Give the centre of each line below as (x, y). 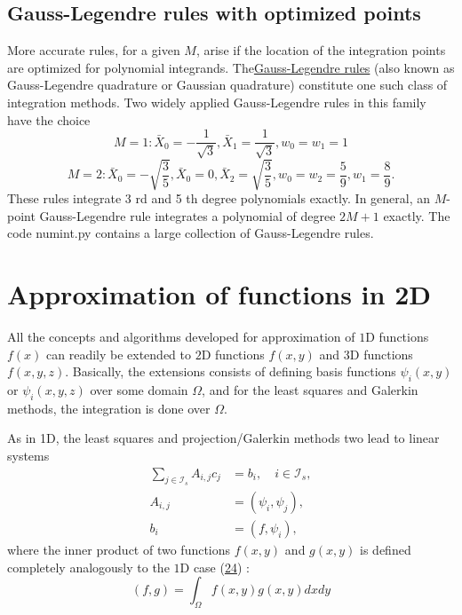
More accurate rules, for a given (94, 50)
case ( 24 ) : (221, 567)
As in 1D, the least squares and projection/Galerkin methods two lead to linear (223, 438)
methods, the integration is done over (109, 408)
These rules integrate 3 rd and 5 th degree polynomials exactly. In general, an (219, 198)
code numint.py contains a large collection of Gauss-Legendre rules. (191, 233)
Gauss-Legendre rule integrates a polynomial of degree (187, 215)
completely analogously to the (88, 567)
